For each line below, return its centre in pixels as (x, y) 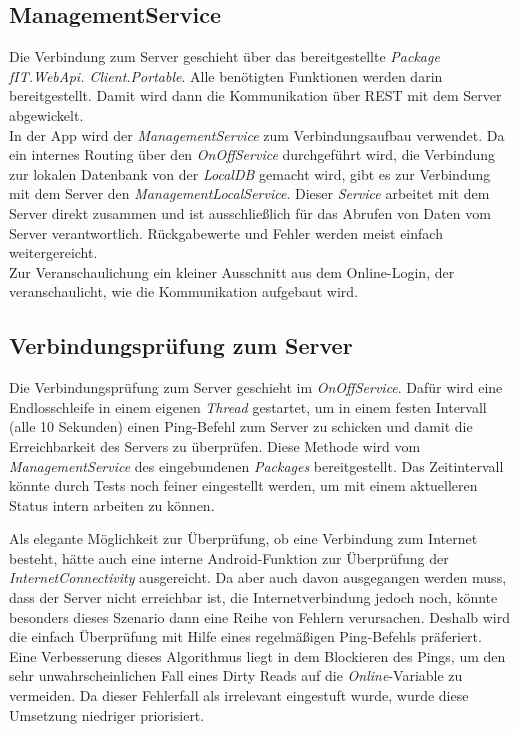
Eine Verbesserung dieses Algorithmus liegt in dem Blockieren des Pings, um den (257, 655)
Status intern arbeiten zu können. (112, 504)
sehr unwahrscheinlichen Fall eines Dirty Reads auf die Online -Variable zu (236, 675)
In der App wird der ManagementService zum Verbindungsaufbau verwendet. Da (257, 134)
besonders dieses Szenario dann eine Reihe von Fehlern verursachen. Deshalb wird (260, 616)
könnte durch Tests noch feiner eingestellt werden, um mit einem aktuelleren (243, 485)
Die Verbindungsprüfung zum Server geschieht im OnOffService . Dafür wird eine (256, 387)
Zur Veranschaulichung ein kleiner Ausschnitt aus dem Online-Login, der (232, 271)
